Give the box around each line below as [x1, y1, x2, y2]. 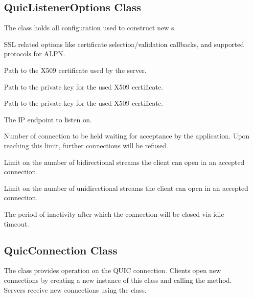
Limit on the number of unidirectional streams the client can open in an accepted [4, 183, 249, 193]
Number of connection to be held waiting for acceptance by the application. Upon [4, 131, 250, 141]
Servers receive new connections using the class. [4, 284, 147, 295]
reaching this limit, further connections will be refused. [4, 140, 168, 150]
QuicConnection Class [4, 242, 117, 257]
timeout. [4, 218, 29, 229]
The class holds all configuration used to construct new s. [4, 23, 176, 33]
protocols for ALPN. [4, 48, 66, 59]
